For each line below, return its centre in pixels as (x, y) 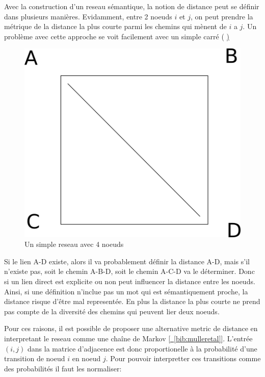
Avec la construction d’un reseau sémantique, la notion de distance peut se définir (132, 6)
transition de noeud (35, 358)
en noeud (86, 358)
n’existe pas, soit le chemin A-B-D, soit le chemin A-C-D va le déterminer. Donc (129, 271)
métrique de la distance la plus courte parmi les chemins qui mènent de (115, 26)
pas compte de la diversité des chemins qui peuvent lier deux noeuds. (112, 311)
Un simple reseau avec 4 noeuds (74, 244)
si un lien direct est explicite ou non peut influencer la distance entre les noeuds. (130, 281)
